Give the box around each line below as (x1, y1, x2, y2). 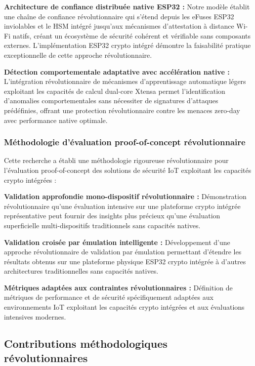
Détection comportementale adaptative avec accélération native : (4, 66, 230, 77)
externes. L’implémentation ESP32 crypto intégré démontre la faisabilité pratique (4, 40, 251, 50)
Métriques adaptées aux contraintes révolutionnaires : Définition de (4, 282, 233, 292)
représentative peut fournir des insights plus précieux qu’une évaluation (4, 210, 220, 221)
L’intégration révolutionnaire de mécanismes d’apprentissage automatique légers (4, 76, 246, 86)
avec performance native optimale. (4, 115, 108, 125)
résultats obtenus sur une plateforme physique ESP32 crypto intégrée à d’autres (4, 256, 246, 266)
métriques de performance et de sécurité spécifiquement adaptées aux (4, 292, 213, 302)
